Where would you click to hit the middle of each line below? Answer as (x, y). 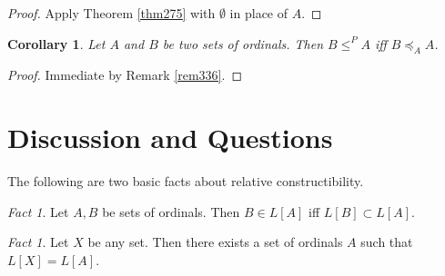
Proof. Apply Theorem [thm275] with (111, 13)
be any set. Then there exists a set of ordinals (215, 242)
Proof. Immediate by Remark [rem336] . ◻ (125, 75)
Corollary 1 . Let (56, 43)
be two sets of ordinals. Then (243, 43)
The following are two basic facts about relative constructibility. (186, 181)
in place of (259, 13)
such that (387, 242)
